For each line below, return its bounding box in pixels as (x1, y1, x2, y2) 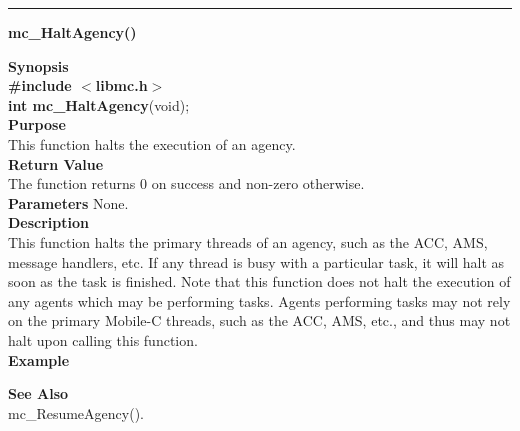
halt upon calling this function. (8, 329, 198, 350)
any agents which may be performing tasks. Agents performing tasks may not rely (8, 290, 511, 311)
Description (8, 212, 90, 233)
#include (8, 75, 72, 96)
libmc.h (95, 75, 148, 96)
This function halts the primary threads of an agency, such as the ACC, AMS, (8, 231, 488, 252)
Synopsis (8, 55, 69, 76)
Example (8, 349, 70, 370)
